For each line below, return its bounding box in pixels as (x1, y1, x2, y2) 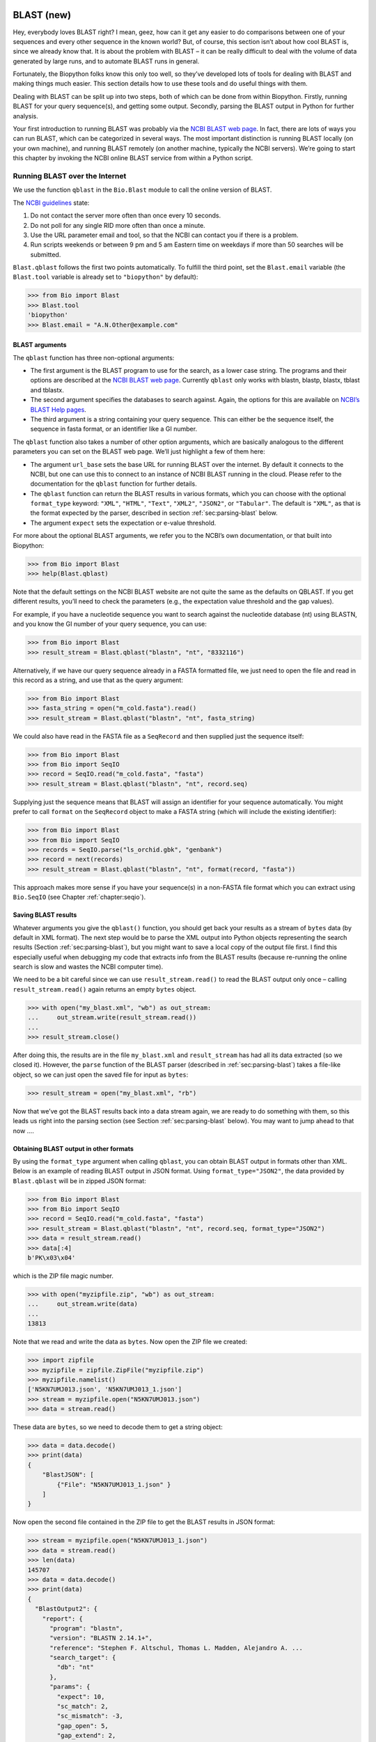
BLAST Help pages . (30, 405, 86, 414)
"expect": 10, (56, 1693, 105, 1700)
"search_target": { (49, 1654, 116, 1662)
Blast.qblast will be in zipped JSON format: (13, 1176, 146, 1185)
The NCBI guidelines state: (13, 199, 90, 207)
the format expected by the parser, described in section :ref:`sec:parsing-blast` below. (30, 509, 278, 517)
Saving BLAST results (13, 911, 77, 919)
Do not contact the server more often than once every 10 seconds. (30, 211, 221, 219)
